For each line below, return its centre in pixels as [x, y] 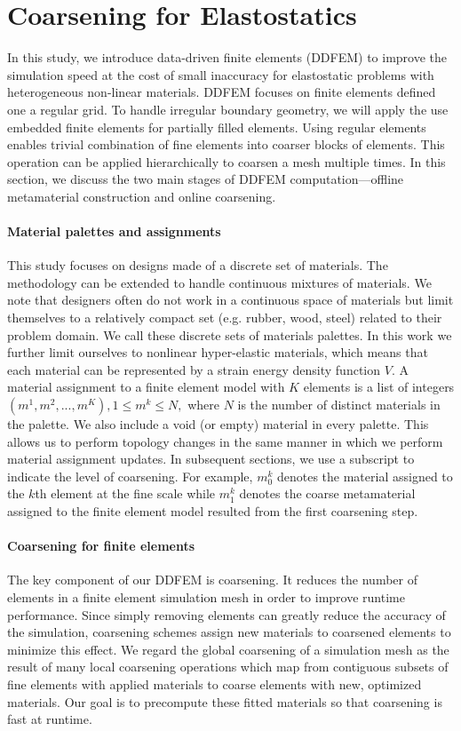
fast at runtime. [50, 719]
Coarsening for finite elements [101, 546]
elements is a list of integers [379, 387]
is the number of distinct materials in [339, 405]
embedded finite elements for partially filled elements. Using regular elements [217, 127]
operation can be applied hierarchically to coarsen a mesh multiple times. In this [227, 161]
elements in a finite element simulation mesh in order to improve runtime [206, 596]
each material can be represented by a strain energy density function [194, 369]
